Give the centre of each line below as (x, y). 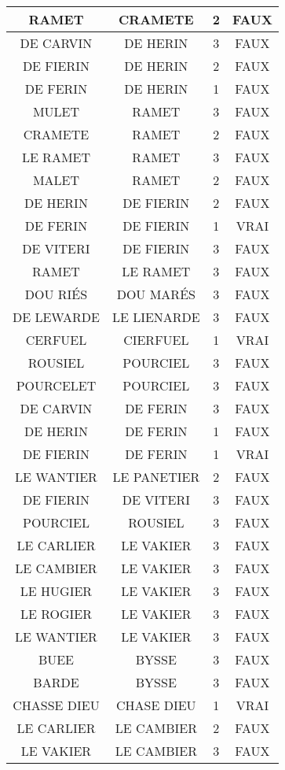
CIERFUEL (156, 340)
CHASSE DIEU (56, 705)
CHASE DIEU (156, 705)
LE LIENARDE (156, 317)
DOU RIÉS (56, 294)
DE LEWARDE (56, 317)
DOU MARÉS (156, 294)
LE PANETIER (156, 477)
